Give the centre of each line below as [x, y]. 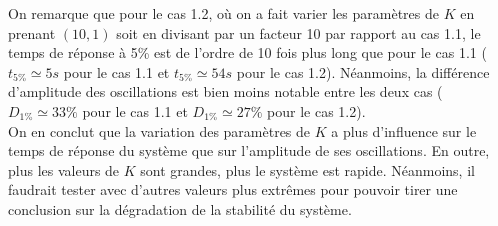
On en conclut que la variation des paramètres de [159, 130]
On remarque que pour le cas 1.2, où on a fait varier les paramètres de [223, 13]
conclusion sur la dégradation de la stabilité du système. [180, 208]
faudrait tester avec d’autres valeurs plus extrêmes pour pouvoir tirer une [233, 189]
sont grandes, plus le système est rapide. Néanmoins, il [307, 169]
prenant [32, 32]
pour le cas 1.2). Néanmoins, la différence [363, 71]
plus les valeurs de [64, 169]
